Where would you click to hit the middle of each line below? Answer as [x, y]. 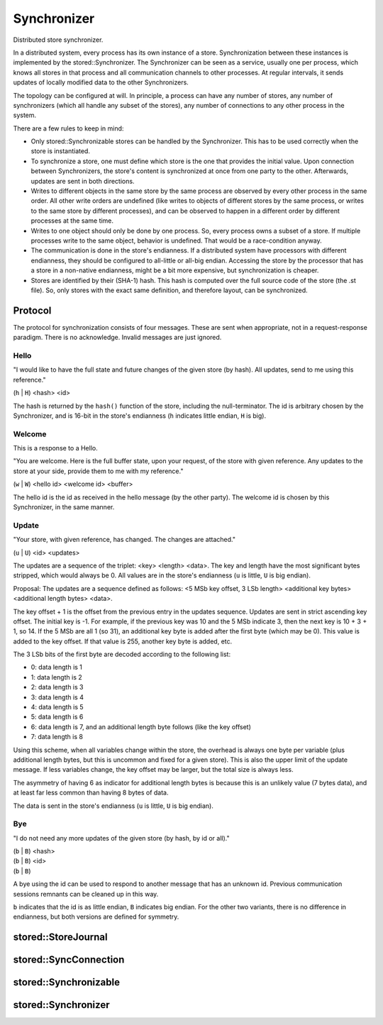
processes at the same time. [72, 221]
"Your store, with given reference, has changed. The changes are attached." [124, 540]
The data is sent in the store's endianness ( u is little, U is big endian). [113, 806]
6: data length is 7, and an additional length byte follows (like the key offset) [141, 726]
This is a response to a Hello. [56, 448]
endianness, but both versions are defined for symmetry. [96, 917]
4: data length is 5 [57, 707]
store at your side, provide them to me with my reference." [98, 471]
